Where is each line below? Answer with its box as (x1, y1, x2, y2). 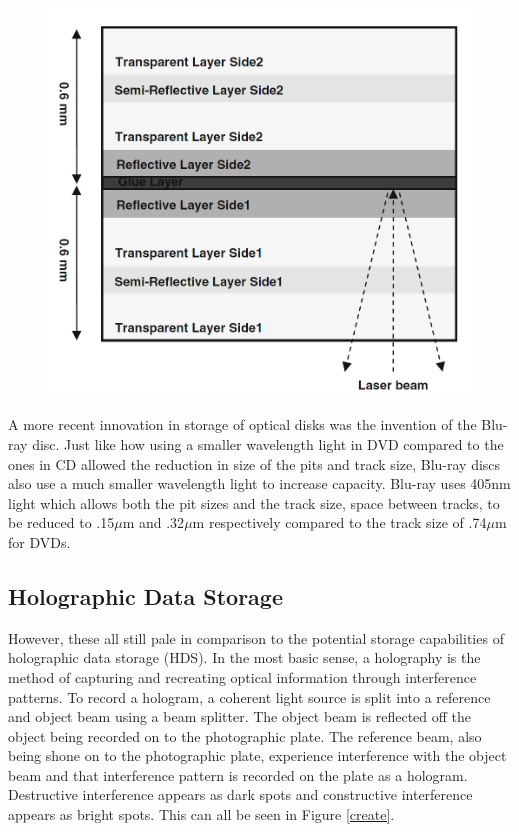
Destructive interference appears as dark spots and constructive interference (8, 784, 473, 805)
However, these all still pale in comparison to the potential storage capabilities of (8, 627, 504, 648)
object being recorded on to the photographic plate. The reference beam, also (8, 725, 482, 746)
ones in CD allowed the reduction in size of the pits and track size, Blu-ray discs (8, 453, 501, 474)
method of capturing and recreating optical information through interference (8, 666, 477, 687)
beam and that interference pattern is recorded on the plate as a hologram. (8, 764, 468, 785)
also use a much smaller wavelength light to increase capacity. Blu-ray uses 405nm (8, 473, 511, 494)
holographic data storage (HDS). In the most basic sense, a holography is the (8, 647, 481, 668)
